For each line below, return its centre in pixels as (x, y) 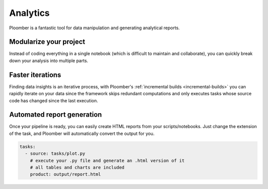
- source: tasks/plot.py (55, 154)
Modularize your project (47, 42)
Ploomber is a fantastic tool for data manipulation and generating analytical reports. (95, 28)
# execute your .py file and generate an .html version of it (107, 160)
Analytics (29, 13)
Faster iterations (35, 75)
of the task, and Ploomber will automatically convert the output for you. (82, 133)
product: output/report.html (66, 174)
